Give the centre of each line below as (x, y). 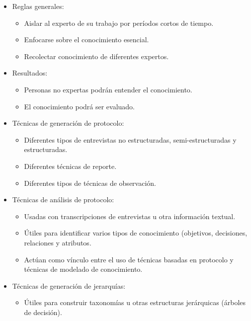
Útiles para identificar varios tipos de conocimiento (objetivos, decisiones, (136, 233)
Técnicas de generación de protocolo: (68, 123)
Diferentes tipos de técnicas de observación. (90, 183)
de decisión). (43, 312)
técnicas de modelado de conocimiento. (83, 269)
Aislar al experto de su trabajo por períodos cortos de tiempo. (119, 23)
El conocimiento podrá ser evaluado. (80, 106)
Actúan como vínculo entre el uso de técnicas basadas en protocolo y (129, 259)
